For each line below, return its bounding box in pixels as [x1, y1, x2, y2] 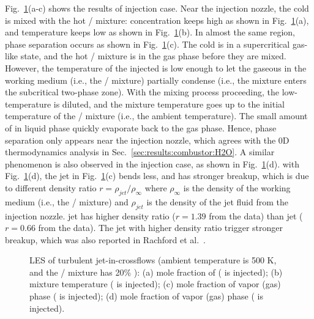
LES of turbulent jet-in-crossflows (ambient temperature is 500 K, [29, 254, 277, 266]
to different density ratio [5, 181, 97, 194]
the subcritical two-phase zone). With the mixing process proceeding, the [5, 86, 280, 98]
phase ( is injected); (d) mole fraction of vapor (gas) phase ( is [29, 290, 263, 302]
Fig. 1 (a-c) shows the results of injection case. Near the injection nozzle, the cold [5, 2, 309, 14]
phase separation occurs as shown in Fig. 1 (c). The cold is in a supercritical [5, 37, 290, 50]
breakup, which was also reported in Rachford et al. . [5, 233, 206, 246]
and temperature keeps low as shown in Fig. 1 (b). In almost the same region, [5, 26, 295, 38]
